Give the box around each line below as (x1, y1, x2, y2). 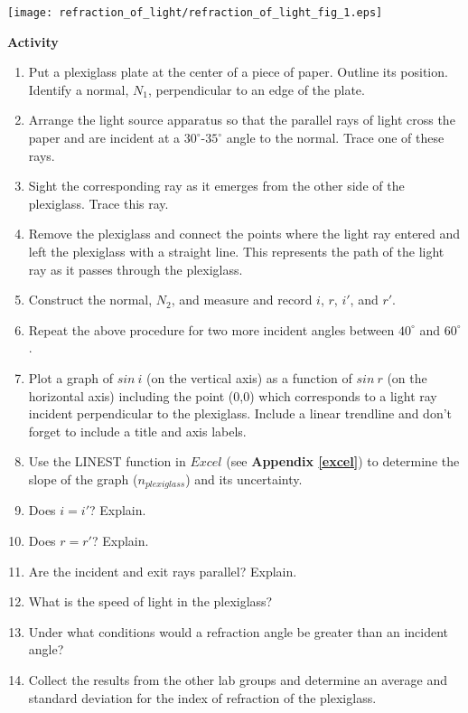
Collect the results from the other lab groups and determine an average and (28, 670, 448, 689)
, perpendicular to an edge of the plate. (147, 80, 365, 99)
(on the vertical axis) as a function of (146, 368, 352, 387)
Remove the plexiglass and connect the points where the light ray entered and (28, 224, 461, 243)
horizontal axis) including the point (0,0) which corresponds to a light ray (28, 386, 437, 405)
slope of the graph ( (28, 469, 138, 488)
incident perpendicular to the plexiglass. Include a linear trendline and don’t (28, 404, 453, 423)
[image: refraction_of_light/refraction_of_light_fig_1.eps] (7, 6, 383, 19)
